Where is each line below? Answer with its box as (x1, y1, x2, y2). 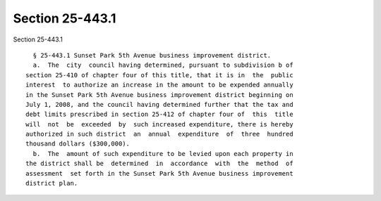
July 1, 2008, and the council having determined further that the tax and (25, 100, 294, 108)
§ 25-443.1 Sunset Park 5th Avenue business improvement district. (32, 51, 272, 59)
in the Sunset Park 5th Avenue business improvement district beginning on (25, 91, 294, 98)
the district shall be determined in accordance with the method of (25, 160, 294, 168)
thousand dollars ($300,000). (25, 140, 131, 148)
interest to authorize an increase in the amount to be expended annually (25, 81, 294, 89)
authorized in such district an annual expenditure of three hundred (25, 130, 294, 138)
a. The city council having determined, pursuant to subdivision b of (32, 61, 294, 70)
